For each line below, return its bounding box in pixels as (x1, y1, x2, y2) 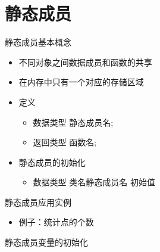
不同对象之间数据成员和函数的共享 (18, 55, 152, 68)
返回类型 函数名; (33, 136, 97, 148)
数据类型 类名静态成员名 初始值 (33, 176, 155, 188)
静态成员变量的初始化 (5, 236, 88, 248)
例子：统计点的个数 (18, 216, 94, 228)
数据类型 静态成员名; (33, 116, 114, 128)
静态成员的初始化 (18, 155, 86, 168)
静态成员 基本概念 (5, 36, 71, 48)
